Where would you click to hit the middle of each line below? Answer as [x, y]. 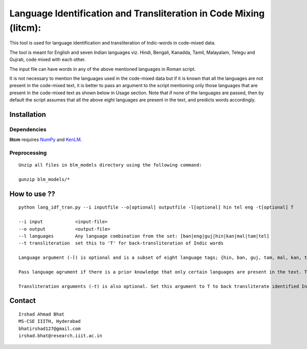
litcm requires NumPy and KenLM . [46, 140]
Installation [28, 115]
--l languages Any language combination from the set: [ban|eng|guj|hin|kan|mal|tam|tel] [144, 236]
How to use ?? [32, 194]
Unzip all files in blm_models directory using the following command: [110, 165]
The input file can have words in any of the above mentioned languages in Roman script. [103, 69]
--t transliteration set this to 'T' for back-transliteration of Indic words [121, 243]
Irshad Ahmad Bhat [42, 314]
